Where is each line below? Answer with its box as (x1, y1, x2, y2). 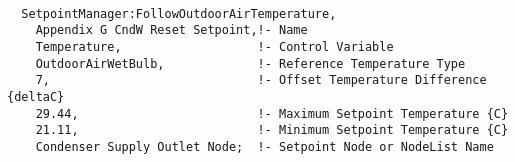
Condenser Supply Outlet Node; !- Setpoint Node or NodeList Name (35, 139, 494, 154)
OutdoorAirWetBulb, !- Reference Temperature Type (35, 56, 466, 71)
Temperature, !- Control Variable (35, 39, 394, 54)
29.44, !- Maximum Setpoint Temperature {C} (35, 106, 509, 121)
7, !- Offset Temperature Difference (35, 73, 487, 88)
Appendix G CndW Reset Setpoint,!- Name (35, 23, 308, 38)
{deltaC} (7, 89, 65, 104)
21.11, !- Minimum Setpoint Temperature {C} (35, 123, 509, 138)
